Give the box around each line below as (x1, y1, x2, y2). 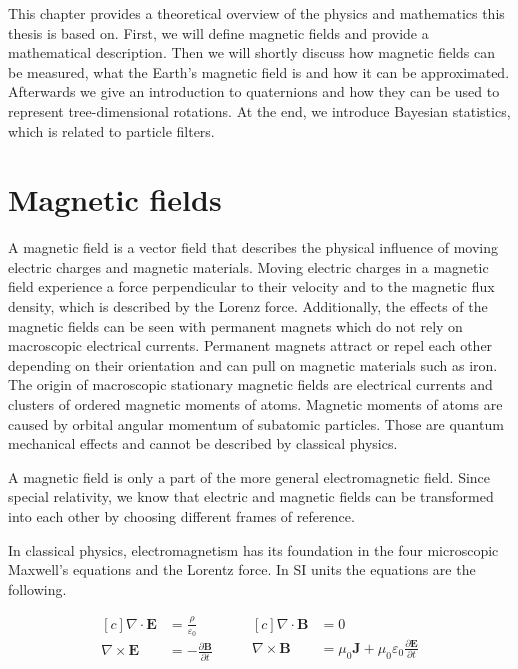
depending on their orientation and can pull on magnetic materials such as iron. (8, 354, 498, 375)
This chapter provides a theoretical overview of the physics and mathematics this (8, 3, 505, 23)
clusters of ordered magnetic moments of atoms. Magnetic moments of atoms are (8, 394, 503, 415)
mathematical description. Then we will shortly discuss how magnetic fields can (8, 42, 496, 63)
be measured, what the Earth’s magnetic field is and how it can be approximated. (8, 61, 510, 82)
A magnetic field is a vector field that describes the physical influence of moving (8, 237, 498, 258)
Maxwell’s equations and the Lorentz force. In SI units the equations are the (8, 559, 476, 580)
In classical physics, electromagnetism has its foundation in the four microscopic (8, 539, 499, 560)
